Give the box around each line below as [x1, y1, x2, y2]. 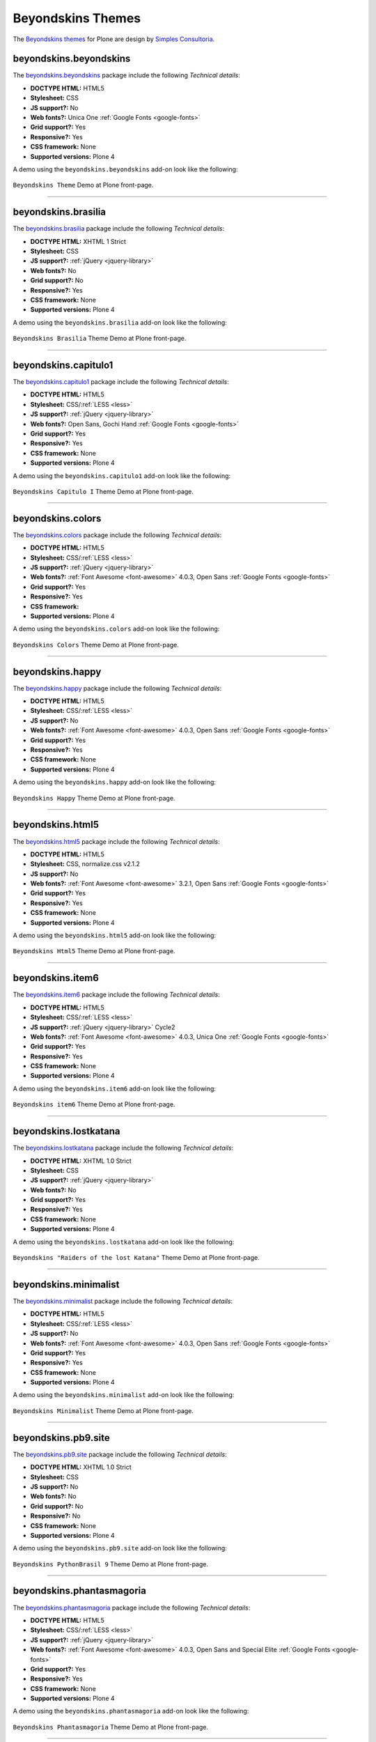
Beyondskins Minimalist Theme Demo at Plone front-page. [13, 1406, 194, 1415]
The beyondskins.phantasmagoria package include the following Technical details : [13, 1603, 251, 1612]
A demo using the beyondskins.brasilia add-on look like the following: [13, 318, 228, 327]
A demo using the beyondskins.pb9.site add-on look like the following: [13, 1544, 228, 1552]
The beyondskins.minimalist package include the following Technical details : [13, 1297, 233, 1305]
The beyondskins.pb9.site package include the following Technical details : [13, 1450, 228, 1458]
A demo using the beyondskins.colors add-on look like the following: [13, 624, 220, 633]
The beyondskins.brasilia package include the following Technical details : [13, 224, 225, 233]
